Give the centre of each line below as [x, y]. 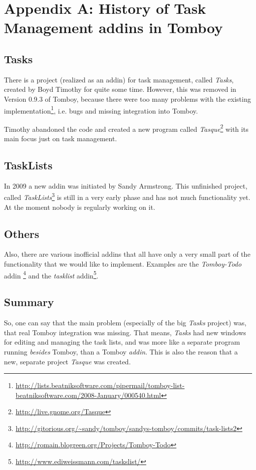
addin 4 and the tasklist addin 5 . [51, 274]
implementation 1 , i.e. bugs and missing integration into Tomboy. [101, 110]
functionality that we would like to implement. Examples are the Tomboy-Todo [123, 264]
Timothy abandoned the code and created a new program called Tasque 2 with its [126, 128]
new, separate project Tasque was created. [67, 361]
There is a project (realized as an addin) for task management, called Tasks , [119, 79]
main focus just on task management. [61, 138]
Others [22, 233]
